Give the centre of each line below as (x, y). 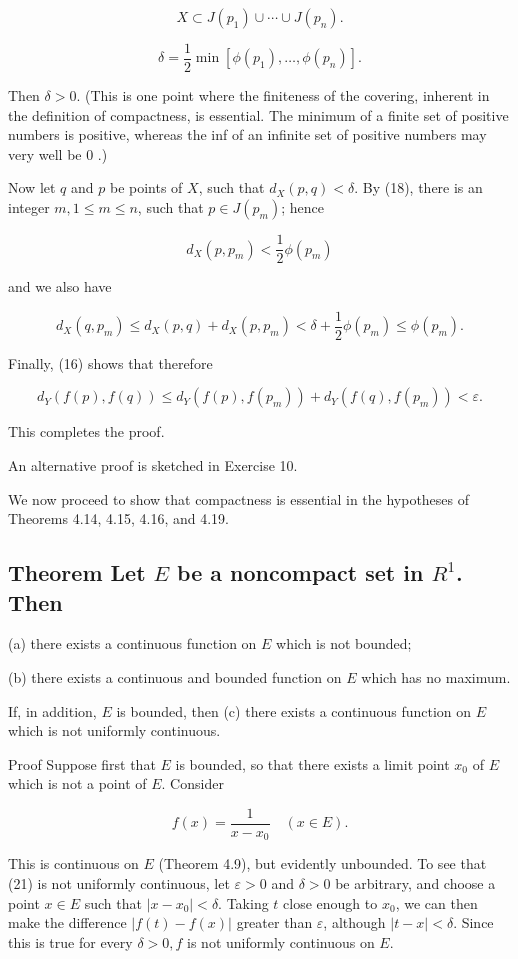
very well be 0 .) (58, 153)
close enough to (330, 902)
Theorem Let (77, 572)
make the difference (67, 922)
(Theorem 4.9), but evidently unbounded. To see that (322, 863)
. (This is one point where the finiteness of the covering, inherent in (283, 95)
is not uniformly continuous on (281, 941)
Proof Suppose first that (82, 763)
